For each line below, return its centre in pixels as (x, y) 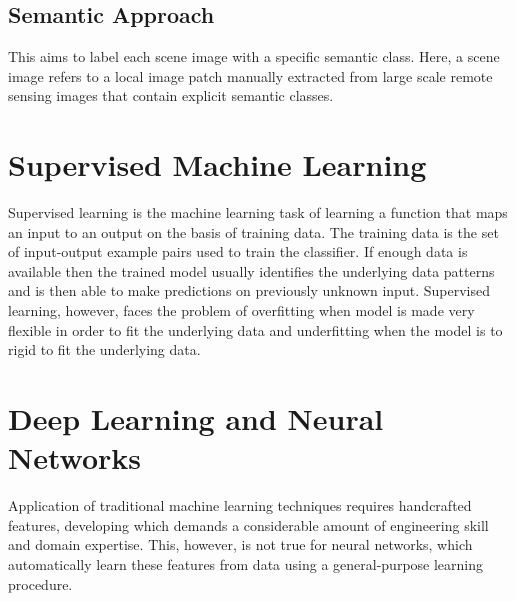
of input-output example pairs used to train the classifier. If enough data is (238, 251)
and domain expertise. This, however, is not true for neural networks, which (240, 544)
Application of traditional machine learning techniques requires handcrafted (240, 505)
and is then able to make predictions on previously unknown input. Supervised (249, 290)
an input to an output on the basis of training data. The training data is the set (253, 231)
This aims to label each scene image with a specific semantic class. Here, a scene (254, 56)
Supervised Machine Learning (217, 164)
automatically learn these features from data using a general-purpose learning (246, 563)
